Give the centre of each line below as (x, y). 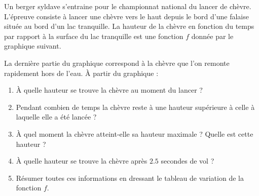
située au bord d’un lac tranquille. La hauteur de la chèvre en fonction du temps (129, 26)
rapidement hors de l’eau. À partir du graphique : (81, 73)
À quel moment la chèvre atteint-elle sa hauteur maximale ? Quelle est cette (135, 133)
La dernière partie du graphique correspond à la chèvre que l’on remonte (117, 63)
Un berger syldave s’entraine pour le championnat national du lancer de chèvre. (128, 6)
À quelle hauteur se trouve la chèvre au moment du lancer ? (109, 90)
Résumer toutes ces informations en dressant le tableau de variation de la (130, 178)
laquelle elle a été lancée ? (56, 117)
